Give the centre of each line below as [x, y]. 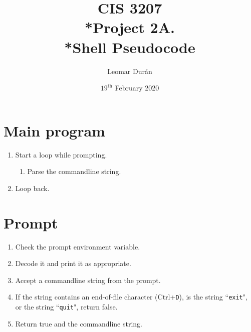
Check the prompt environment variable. [78, 246]
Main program [54, 130]
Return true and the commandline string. [79, 323]
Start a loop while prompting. [61, 154]
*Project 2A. [130, 27]
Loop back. [32, 188]
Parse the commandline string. [74, 171]
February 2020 [137, 88]
